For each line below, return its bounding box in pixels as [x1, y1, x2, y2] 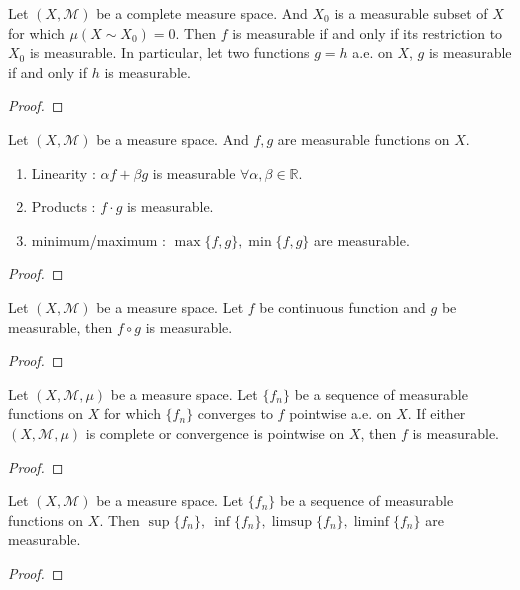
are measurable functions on [277, 128, 450, 149]
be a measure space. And [96, 128, 249, 149]
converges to [197, 403, 273, 424]
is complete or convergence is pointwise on [85, 422, 345, 443]
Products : [31, 196, 96, 217]
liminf [353, 514, 390, 529]
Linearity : [31, 162, 96, 183]
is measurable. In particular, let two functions [29, 42, 310, 63]
